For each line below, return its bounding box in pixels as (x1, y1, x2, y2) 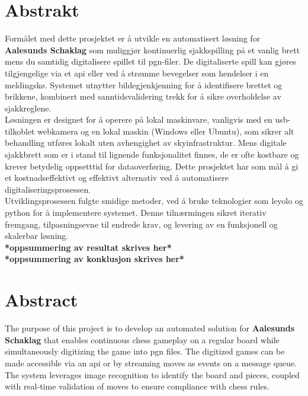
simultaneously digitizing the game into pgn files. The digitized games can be (5, 345, 285, 357)
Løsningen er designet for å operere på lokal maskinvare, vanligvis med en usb (5, 113, 288, 126)
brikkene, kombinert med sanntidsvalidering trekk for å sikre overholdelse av (5, 90, 281, 103)
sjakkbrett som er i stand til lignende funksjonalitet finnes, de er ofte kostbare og (5, 148, 299, 161)
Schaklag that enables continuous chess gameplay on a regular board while (5, 333, 280, 346)
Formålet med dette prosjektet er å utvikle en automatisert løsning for (5, 32, 261, 44)
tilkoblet (5, 124, 35, 137)
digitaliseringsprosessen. (5, 183, 91, 195)
